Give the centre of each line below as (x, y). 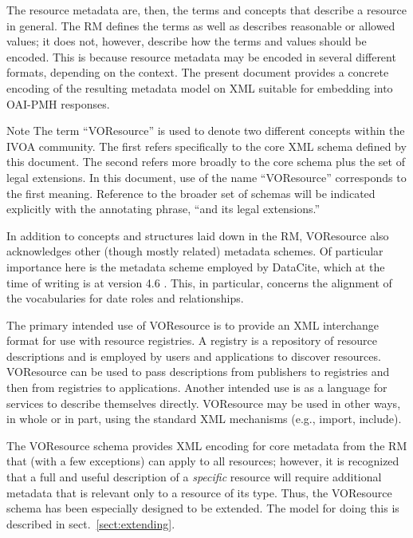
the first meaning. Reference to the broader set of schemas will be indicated (191, 193)
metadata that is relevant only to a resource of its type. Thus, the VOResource (199, 492)
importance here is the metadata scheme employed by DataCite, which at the (196, 266)
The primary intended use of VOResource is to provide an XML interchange (193, 324)
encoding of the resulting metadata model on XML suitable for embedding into (200, 87)
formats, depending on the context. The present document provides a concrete (198, 72)
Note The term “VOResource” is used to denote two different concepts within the (206, 131)
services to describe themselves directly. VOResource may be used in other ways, (204, 403)
